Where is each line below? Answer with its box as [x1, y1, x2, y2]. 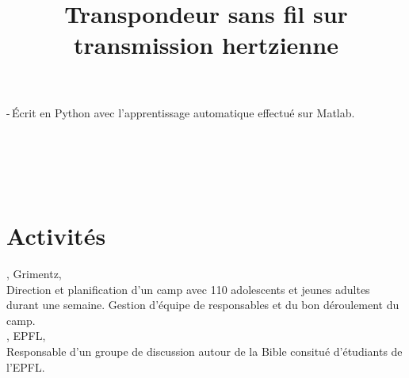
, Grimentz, [6, 265, 62, 282]
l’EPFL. [6, 358, 45, 375]
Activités [6, 220, 106, 252]
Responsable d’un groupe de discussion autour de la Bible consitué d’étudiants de [6, 343, 403, 360]
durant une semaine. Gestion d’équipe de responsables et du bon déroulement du [6, 296, 399, 313]
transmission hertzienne [74, 29, 338, 61]
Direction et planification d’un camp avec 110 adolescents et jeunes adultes [6, 281, 370, 297]
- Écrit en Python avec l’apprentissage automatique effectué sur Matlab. [6, 104, 355, 120]
